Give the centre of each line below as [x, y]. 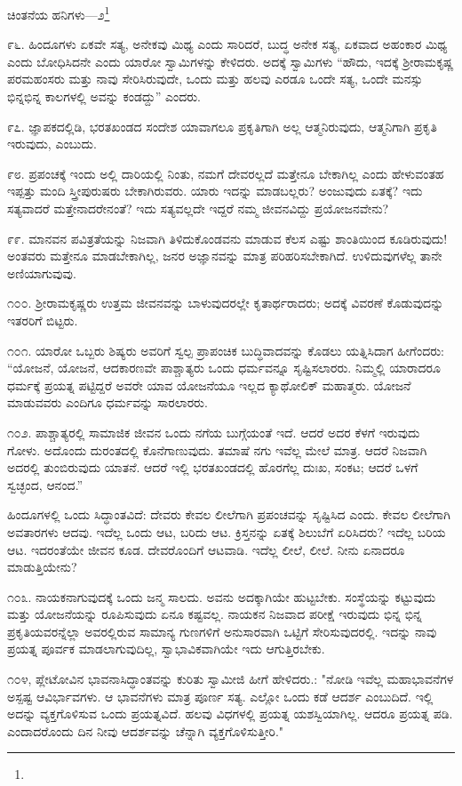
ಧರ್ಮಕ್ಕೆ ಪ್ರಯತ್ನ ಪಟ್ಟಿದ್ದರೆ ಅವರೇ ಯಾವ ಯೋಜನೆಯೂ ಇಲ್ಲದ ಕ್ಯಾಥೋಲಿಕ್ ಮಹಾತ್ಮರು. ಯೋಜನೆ [209, 385]
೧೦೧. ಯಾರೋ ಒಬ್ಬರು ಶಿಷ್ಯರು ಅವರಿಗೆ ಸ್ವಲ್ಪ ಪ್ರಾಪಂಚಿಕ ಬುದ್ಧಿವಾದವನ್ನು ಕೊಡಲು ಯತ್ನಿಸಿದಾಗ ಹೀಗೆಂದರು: [226, 350]
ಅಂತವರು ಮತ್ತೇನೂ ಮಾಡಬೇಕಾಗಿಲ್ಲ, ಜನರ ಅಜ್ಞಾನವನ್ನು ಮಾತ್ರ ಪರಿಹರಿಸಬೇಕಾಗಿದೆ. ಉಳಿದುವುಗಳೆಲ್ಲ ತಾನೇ [225, 256]
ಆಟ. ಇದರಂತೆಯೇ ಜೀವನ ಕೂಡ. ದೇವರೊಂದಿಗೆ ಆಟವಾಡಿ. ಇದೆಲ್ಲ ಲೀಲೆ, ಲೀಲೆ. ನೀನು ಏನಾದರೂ [206, 549]
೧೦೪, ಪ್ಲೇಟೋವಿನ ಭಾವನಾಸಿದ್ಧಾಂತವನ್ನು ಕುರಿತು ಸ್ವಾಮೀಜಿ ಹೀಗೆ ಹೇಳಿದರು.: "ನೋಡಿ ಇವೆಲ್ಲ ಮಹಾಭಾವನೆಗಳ [231, 679]
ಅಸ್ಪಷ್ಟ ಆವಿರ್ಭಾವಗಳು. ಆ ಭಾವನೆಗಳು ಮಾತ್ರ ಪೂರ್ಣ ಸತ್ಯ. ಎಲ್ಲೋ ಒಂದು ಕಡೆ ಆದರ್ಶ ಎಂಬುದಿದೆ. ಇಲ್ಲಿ [220, 696]
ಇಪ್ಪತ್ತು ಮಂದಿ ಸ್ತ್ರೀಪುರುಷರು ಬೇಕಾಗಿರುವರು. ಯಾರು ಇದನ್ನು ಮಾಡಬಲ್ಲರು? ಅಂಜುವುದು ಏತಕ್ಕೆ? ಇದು [215, 191]
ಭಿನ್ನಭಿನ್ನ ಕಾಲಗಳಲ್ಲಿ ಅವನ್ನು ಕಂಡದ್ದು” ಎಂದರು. [104, 96]
